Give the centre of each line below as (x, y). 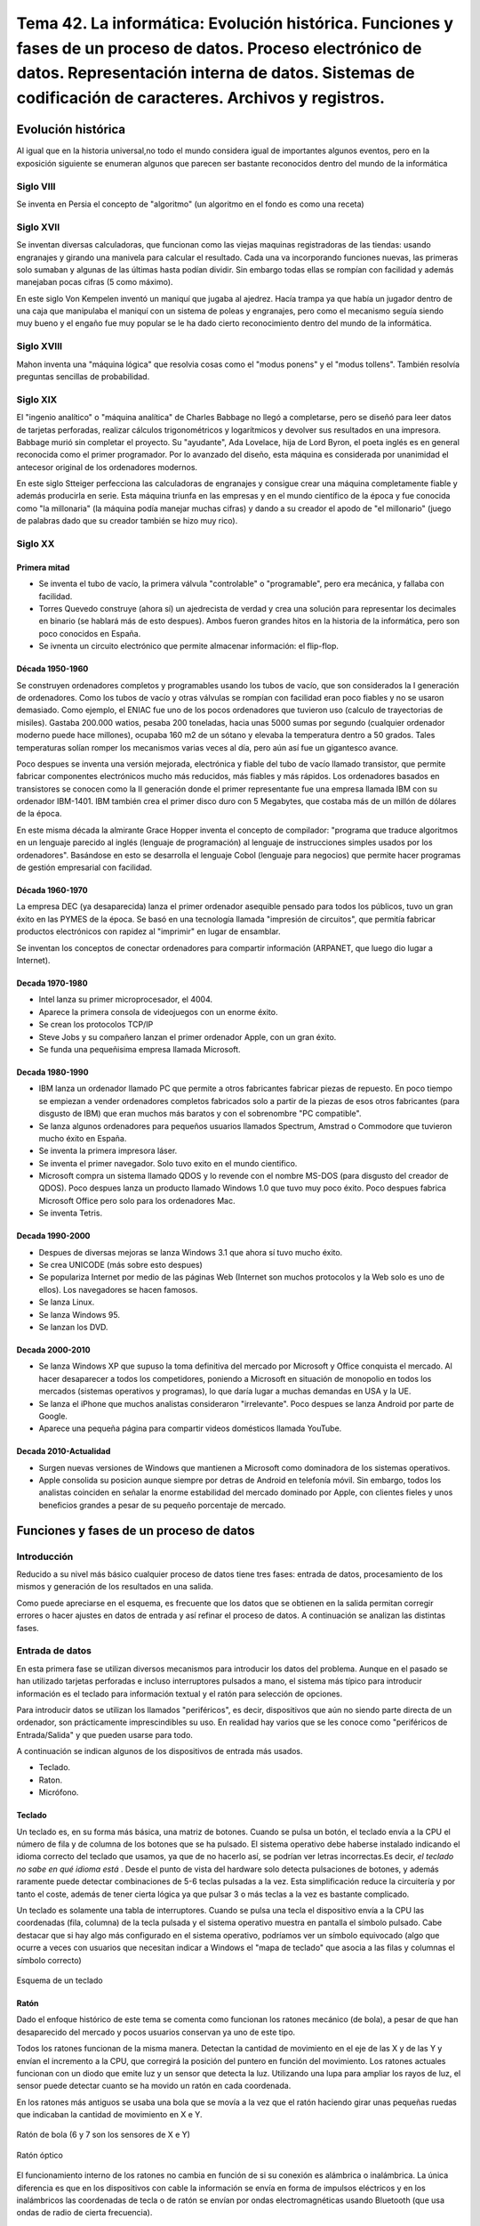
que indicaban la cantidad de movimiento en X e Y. (109, 2115)
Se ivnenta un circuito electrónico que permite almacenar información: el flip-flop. (189, 646)
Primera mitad (43, 567)
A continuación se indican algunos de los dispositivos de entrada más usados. (160, 1751)
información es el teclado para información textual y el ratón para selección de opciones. (179, 1694)
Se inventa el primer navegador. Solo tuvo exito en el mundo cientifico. (168, 1163)
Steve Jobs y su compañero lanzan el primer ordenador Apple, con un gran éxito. (188, 1036)
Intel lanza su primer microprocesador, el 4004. (126, 999)
